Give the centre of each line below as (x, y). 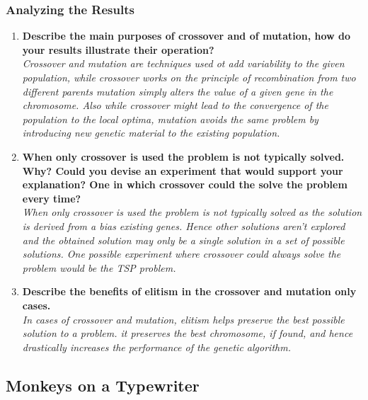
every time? (52, 198)
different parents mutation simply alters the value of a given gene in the (178, 91)
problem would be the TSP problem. (99, 267)
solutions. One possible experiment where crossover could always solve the (182, 254)
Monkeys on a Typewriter (103, 385)
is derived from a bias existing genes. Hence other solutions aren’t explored (184, 225)
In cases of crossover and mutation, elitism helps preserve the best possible (183, 319)
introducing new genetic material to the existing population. (151, 133)
